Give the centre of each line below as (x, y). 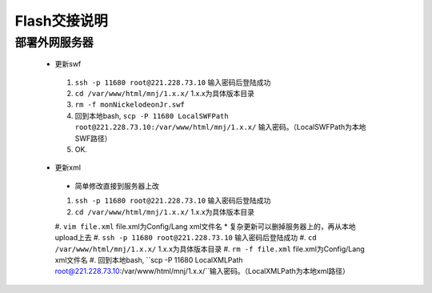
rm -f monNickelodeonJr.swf (130, 105)
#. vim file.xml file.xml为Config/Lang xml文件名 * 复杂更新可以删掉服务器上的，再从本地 (205, 226)
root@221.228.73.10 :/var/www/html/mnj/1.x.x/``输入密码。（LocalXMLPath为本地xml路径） (202, 271)
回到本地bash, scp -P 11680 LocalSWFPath (152, 115)
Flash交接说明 (61, 21)
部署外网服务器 (54, 42)
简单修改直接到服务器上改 (117, 186)
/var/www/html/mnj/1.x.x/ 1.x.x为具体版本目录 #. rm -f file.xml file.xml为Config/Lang (210, 249)
